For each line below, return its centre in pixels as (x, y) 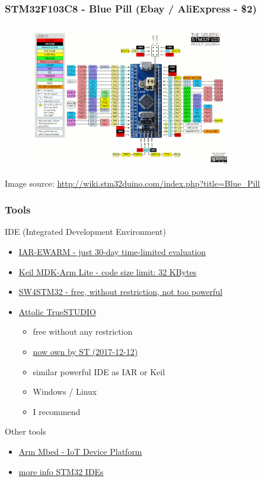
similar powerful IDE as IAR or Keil (99, 371)
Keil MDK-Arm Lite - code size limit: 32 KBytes (108, 271)
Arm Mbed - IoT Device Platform (80, 451)
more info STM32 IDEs (61, 471)
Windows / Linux (65, 392)
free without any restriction (83, 331)
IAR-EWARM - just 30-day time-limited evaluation (112, 252)
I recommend (57, 411)
